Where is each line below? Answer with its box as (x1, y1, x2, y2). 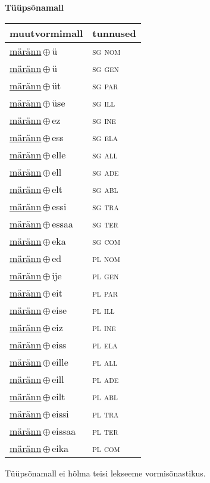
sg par (92, 78, 118, 92)
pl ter (92, 423, 118, 438)
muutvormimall (10, 26, 83, 40)
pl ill (92, 303, 115, 317)
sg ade (92, 164, 119, 179)
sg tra (92, 199, 119, 213)
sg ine (92, 113, 117, 127)
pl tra (92, 406, 119, 420)
